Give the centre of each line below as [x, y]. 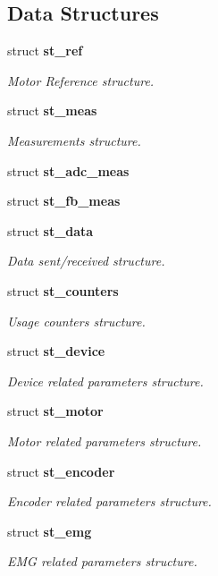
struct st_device [56, 351]
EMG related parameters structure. [102, 561]
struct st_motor [55, 411]
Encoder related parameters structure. [109, 501]
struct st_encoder [61, 471]
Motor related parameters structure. [105, 440]
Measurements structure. [74, 140]
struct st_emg [50, 531]
